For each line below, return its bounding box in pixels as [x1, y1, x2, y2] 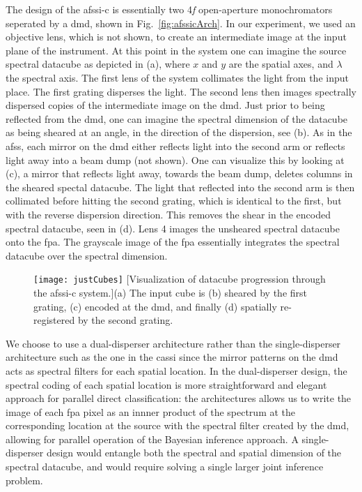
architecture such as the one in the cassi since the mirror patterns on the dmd [6, 350, 338, 364]
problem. [6, 472, 43, 487]
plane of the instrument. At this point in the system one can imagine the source [6, 43, 347, 57]
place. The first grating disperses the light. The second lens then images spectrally [6, 84, 356, 98]
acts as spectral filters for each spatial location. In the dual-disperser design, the [6, 363, 347, 378]
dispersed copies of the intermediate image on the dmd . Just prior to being [6, 98, 325, 112]
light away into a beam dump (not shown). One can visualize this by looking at [6, 152, 345, 167]
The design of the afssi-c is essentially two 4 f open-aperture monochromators [6, 2, 333, 16]
